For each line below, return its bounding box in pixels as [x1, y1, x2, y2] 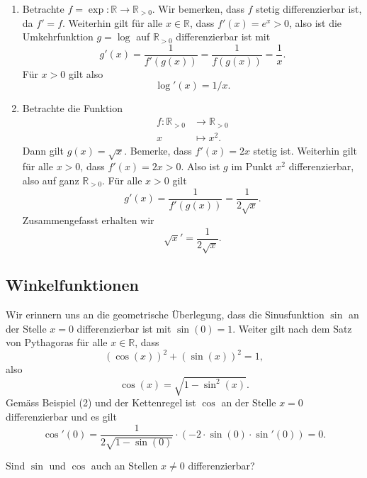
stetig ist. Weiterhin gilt [253, 143, 358, 157]
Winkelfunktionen [6, 274, 139, 296]
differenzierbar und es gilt [6, 409, 117, 424]
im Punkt [231, 159, 273, 174]
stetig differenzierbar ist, [256, 1, 362, 16]
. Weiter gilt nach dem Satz [232, 321, 352, 335]
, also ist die [289, 15, 342, 30]
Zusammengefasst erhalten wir [22, 213, 154, 228]
